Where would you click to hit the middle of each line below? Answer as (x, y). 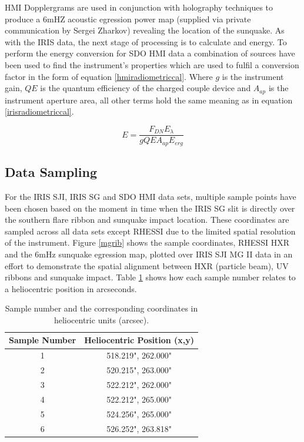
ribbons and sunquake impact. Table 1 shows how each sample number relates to (150, 277)
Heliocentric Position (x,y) (139, 340)
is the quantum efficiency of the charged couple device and (146, 88)
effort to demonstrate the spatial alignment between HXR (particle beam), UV (147, 265)
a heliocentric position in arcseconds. (71, 288)
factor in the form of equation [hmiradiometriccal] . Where (109, 76)
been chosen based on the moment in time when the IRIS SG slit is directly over (150, 208)
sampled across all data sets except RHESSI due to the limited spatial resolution (150, 231)
